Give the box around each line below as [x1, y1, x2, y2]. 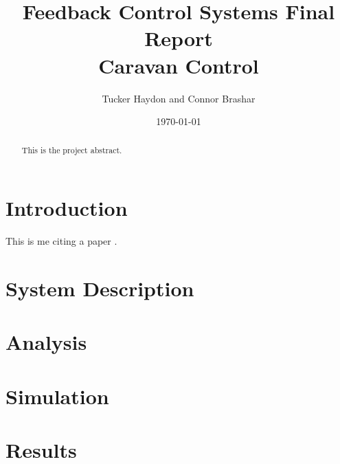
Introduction [5, 194, 128, 222]
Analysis [5, 328, 87, 356]
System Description [5, 274, 194, 302]
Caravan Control [98, 51, 259, 79]
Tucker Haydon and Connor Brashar [102, 91, 256, 105]
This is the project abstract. [21, 144, 122, 156]
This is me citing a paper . [5, 234, 117, 248]
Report [144, 24, 213, 52]
